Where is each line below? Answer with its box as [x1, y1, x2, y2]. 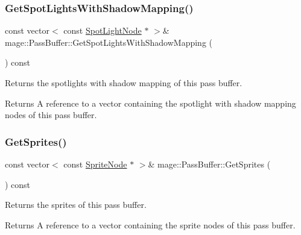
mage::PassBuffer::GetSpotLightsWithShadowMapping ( [5, 36, 213, 48]
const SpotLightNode [63, 24, 142, 37]
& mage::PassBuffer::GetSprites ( [148, 158, 271, 170]
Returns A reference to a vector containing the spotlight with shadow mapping [5, 96, 296, 109]
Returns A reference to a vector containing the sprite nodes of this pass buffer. [5, 218, 296, 231]
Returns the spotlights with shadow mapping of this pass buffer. [5, 77, 242, 89]
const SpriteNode [63, 158, 127, 170]
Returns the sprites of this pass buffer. [5, 198, 147, 211]
